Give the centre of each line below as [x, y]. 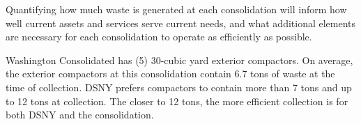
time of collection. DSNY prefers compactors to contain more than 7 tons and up [179, 87]
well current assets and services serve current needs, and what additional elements [181, 23]
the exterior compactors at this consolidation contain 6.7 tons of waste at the [170, 73]
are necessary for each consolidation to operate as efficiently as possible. [159, 37]
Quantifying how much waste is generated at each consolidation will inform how [176, 9]
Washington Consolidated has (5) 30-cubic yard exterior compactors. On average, [179, 60]
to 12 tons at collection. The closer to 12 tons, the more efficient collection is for [177, 101]
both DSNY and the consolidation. [80, 115]
